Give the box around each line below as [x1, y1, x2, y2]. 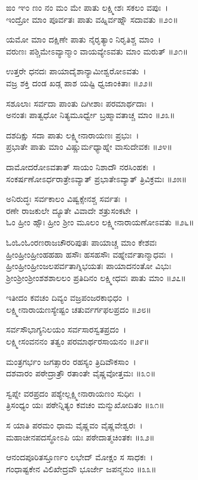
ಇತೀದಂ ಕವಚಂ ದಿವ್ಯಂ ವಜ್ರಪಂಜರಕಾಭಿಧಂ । [6, 291, 130, 304]
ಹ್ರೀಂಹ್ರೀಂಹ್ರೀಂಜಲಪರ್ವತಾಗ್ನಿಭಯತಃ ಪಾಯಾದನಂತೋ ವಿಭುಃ [6, 259, 172, 272]
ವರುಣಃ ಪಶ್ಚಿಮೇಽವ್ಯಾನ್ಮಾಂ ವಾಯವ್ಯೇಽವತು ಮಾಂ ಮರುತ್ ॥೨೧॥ [6, 44, 188, 57]
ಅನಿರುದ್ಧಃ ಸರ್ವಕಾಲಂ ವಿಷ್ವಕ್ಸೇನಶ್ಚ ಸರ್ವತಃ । [6, 192, 128, 205]
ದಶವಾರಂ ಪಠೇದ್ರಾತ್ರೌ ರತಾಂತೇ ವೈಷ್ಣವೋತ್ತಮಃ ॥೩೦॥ [6, 367, 156, 379]
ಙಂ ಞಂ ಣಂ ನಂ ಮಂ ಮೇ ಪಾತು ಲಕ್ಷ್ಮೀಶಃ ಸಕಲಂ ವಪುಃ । [6, 1, 169, 13]
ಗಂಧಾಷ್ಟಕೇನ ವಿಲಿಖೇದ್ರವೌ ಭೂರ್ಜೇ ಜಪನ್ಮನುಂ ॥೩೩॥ [6, 462, 157, 475]
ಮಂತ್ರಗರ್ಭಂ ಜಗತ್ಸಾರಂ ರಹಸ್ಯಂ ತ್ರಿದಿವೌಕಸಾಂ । [6, 355, 136, 367]
